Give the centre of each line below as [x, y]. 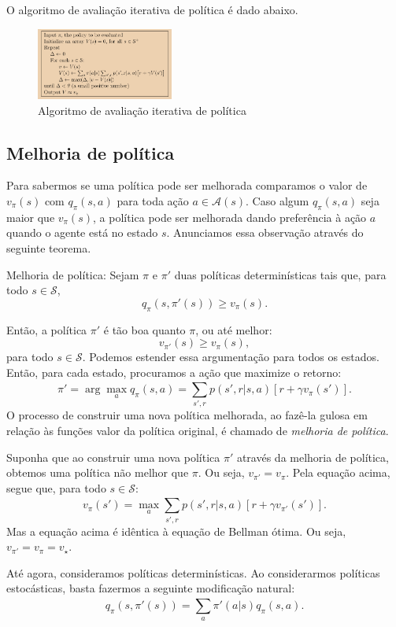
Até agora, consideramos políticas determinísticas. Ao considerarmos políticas [193, 572]
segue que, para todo [56, 487]
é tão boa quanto [144, 329]
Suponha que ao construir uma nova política [113, 457]
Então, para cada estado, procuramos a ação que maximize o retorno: [174, 372]
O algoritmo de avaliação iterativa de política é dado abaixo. [152, 9]
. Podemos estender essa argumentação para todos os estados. [231, 357]
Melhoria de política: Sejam [73, 274]
